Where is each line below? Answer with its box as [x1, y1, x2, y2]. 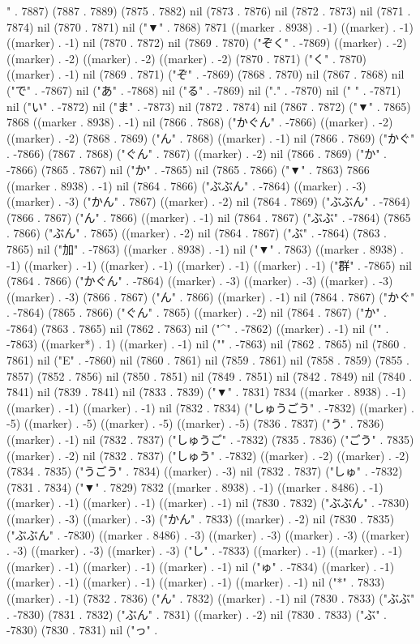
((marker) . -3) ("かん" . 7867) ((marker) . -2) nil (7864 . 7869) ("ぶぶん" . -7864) [6, 193, 410, 210]
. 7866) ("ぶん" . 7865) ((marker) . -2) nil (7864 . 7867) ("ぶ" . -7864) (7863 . [6, 224, 387, 241]
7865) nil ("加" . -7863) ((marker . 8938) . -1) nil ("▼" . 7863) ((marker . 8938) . [6, 240, 404, 257]
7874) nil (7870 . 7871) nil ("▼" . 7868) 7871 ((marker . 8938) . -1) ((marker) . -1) [6, 18, 414, 35]
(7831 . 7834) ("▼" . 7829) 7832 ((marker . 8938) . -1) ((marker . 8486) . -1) [6, 478, 384, 495]
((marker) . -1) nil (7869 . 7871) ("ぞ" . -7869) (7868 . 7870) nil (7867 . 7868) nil [6, 66, 405, 83]
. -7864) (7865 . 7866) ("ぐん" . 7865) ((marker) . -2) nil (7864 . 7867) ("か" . [6, 304, 387, 321]
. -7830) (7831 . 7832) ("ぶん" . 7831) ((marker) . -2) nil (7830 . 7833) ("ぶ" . [6, 605, 387, 622]
